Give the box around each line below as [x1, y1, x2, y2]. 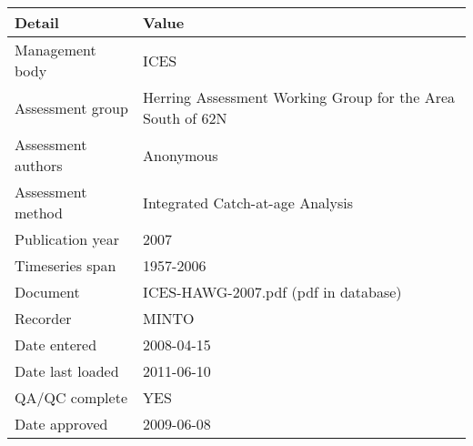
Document [15, 281, 80, 302]
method [15, 202, 63, 223]
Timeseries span [15, 255, 116, 276]
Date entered [15, 334, 97, 355]
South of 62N [143, 107, 227, 128]
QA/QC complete [15, 387, 127, 408]
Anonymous [143, 144, 218, 166]
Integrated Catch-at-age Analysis [143, 191, 353, 213]
